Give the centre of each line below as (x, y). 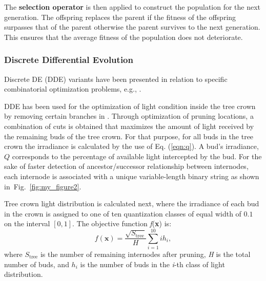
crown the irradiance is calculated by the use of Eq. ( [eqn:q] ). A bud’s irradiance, (131, 146)
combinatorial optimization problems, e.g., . (73, 89)
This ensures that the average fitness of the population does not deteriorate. (124, 37)
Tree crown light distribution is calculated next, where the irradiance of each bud (132, 203)
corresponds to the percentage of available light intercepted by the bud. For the (137, 156)
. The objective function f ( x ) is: (122, 223)
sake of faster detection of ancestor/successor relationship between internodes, (126, 166)
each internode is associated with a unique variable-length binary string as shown (132, 176)
